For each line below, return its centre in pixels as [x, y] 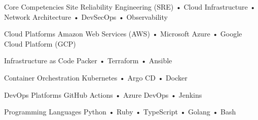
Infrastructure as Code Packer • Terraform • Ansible [88, 61]
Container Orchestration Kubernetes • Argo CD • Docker [96, 77]
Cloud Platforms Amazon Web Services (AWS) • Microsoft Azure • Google [123, 34]
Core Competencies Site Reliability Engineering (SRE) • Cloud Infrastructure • [130, 7]
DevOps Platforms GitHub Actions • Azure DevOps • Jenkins [103, 94]
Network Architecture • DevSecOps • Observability [86, 16]
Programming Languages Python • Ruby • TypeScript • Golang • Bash [120, 112]
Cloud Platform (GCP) [40, 43]
